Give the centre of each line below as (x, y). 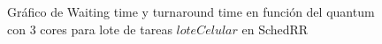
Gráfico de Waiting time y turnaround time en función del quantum (191, 11)
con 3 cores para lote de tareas (90, 29)
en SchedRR (275, 29)
